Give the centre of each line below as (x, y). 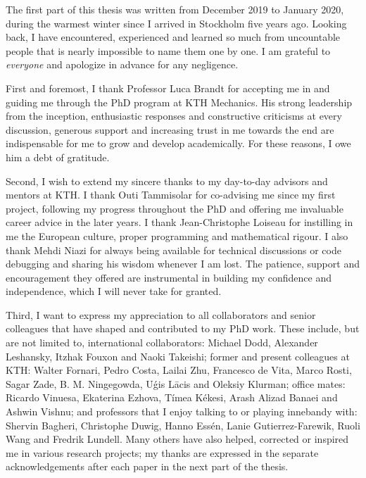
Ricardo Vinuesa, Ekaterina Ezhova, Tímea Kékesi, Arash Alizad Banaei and (172, 397)
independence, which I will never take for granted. (114, 291)
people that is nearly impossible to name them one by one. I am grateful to (168, 50)
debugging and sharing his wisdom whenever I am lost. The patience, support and (183, 264)
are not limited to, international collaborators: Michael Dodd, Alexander (162, 342)
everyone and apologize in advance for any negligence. (122, 64)
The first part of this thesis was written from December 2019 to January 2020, (175, 9)
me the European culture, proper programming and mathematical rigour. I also (177, 235)
